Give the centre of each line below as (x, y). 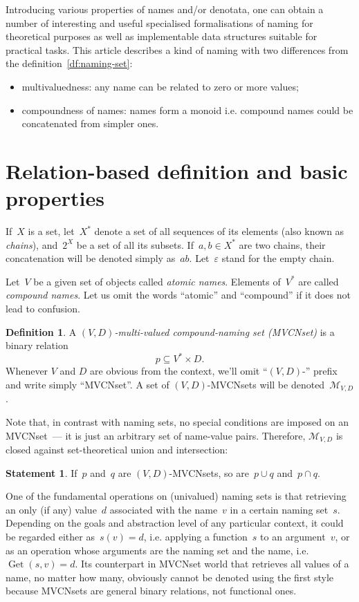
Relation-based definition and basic (177, 170)
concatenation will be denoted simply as (91, 258)
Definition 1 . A (41, 331)
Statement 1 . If (42, 472)
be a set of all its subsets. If (135, 244)
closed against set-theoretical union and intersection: (117, 449)
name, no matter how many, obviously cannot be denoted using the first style (170, 577)
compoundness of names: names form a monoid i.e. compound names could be (187, 110)
